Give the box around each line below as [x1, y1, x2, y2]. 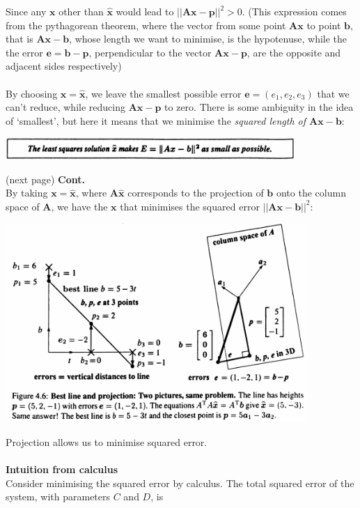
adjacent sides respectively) [6, 59, 122, 73]
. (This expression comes [242, 4, 347, 18]
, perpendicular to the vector [88, 45, 212, 59]
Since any [6, 4, 47, 18]
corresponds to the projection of [127, 185, 264, 200]
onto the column [276, 185, 346, 200]
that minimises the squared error [120, 199, 260, 213]
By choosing [6, 86, 58, 100]
